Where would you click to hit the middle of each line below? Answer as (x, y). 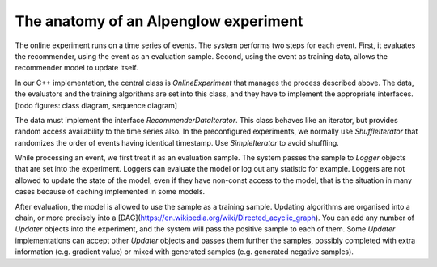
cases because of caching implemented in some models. (110, 192)
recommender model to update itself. (77, 68)
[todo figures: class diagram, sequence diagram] (96, 105)
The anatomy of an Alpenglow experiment (159, 21)
